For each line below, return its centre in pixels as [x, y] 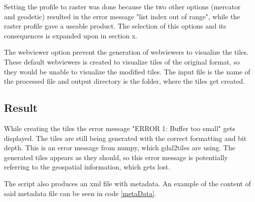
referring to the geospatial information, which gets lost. [87, 167]
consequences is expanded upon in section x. [71, 35]
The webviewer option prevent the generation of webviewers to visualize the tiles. [126, 52]
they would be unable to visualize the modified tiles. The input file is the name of [127, 71]
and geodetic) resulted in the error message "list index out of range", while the [122, 16]
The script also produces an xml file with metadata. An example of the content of [127, 183]
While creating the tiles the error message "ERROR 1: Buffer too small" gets [120, 128]
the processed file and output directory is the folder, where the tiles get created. [125, 81]
